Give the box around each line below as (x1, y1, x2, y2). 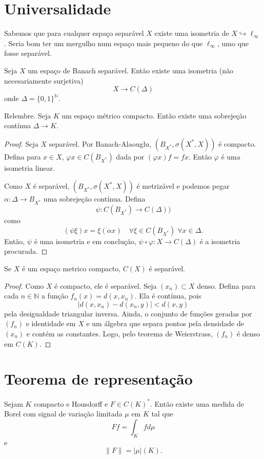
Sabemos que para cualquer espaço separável (4, 28, 144, 38)
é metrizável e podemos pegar (136, 181, 230, 191)
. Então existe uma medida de (150, 398, 245, 409)
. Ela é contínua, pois (134, 290, 201, 301)
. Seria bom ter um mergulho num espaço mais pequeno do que (4, 37, 203, 48)
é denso (236, 328, 260, 338)
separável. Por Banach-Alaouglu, (49, 138, 152, 149)
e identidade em (26, 318, 76, 329)
